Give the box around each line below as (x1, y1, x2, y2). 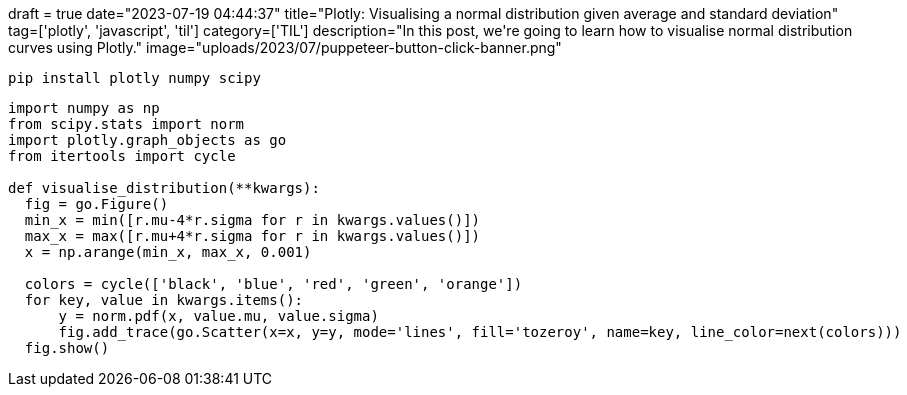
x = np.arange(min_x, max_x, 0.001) (24, 244, 312, 260)
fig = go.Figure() (24, 196, 169, 212)
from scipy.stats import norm (8, 116, 245, 132)
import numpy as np (8, 100, 160, 116)
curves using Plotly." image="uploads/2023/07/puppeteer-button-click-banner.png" (8, 39, 562, 56)
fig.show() (24, 340, 110, 356)
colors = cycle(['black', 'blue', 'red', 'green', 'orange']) (24, 276, 523, 292)
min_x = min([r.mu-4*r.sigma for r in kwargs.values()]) (24, 212, 481, 228)
